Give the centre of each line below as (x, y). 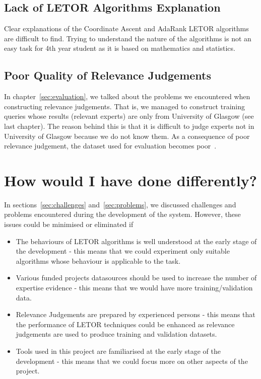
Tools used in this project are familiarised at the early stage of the (118, 351)
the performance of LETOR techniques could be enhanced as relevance (125, 324)
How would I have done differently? (130, 180)
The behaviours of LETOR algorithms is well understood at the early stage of (136, 241)
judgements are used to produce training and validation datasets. (116, 334)
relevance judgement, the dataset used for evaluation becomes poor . (110, 146)
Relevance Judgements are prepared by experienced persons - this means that (136, 314)
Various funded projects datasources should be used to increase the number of (136, 278)
